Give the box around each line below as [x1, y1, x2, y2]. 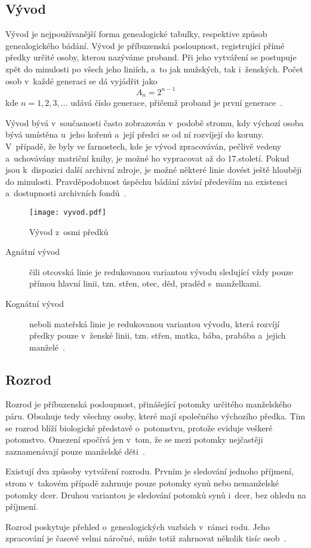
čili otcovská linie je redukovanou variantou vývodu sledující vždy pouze [29, 265, 293, 278]
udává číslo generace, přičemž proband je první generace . [70, 96, 283, 109]
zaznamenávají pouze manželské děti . [5, 445, 145, 457]
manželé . [29, 340, 65, 353]
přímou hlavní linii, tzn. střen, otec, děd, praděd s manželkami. [29, 277, 261, 290]
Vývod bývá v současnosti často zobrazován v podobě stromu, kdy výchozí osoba [5, 116, 304, 129]
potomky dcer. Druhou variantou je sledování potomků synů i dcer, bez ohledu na [5, 488, 306, 501]
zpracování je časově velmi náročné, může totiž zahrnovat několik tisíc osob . [5, 532, 287, 544]
